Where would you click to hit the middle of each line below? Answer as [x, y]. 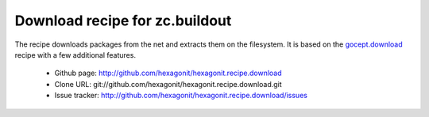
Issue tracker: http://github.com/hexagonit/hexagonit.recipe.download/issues [181, 96]
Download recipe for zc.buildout [123, 21]
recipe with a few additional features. [75, 55]
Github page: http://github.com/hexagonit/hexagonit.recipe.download [168, 73]
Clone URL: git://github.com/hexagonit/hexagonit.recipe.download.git [168, 84]
